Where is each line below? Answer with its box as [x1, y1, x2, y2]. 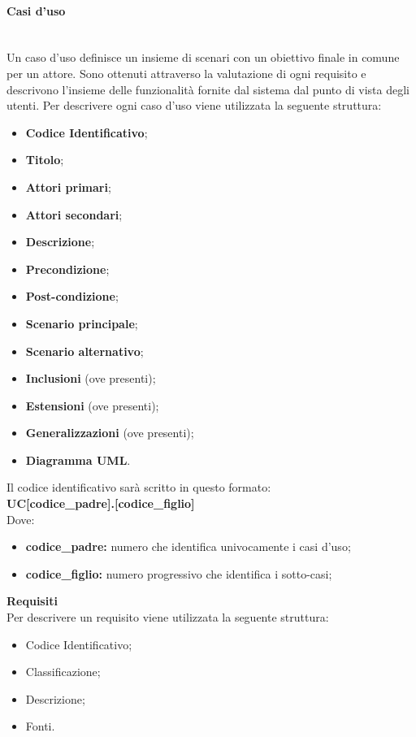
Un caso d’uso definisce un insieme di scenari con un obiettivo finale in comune [6, 49, 400, 66]
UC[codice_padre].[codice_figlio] [6, 495, 195, 512]
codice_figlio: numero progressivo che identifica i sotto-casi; [25, 565, 332, 582]
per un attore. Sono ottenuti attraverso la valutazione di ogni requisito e [6, 64, 366, 81]
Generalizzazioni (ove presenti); [25, 424, 194, 441]
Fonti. [25, 717, 55, 735]
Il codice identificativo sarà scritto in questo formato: [6, 479, 271, 496]
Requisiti [6, 592, 58, 609]
